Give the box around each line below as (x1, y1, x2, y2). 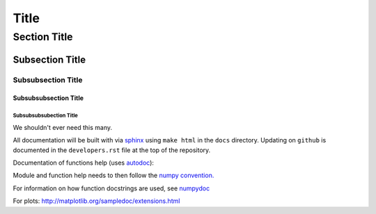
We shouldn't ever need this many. (13, 123, 113, 131)
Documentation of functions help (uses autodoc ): (13, 158, 155, 167)
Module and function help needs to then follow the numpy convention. (13, 171, 214, 180)
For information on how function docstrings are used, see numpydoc (13, 184, 210, 192)
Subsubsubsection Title (13, 94, 84, 102)
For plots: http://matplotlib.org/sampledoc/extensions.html (13, 197, 180, 205)
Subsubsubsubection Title (13, 112, 78, 120)
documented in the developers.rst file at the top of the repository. (13, 146, 211, 154)
